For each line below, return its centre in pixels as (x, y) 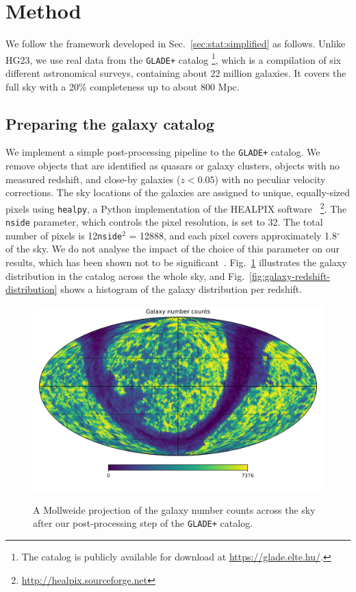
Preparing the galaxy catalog (110, 123)
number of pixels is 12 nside (64, 235)
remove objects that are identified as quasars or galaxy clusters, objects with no (173, 166)
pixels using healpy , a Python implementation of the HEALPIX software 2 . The (176, 207)
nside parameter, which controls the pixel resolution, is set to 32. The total (164, 222)
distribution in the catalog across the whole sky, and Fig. (125, 275)
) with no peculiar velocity (270, 179)
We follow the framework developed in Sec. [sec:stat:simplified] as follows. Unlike (176, 44)
